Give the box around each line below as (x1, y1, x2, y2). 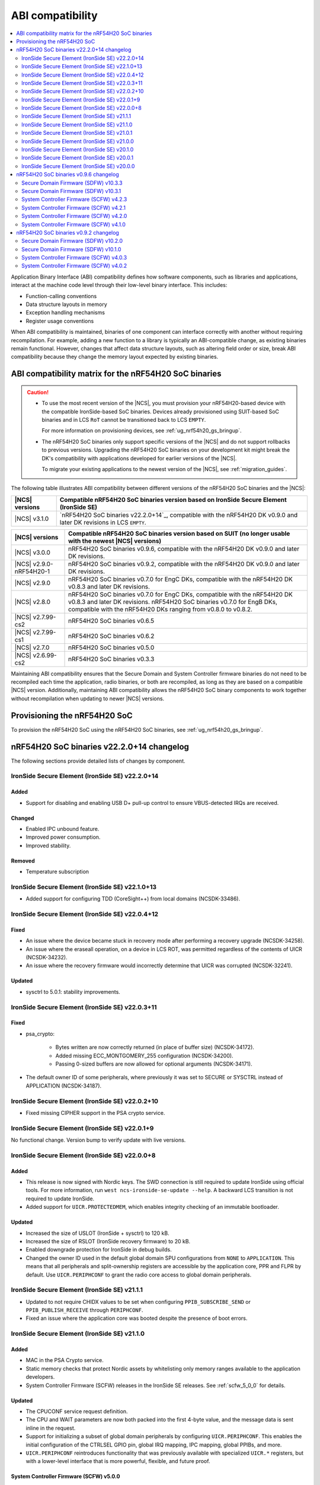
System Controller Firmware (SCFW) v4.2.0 (21, 213, 127, 220)
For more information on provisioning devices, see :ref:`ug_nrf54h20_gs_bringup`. (41, 427, 242, 434)
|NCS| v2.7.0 (14, 643, 50, 652)
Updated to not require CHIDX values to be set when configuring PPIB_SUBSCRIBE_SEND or (25, 1298, 251, 1305)
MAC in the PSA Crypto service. (25, 1357, 104, 1364)
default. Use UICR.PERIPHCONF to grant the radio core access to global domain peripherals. (25, 1271, 252, 1278)
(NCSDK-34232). (25, 954, 68, 961)
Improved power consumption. (25, 833, 101, 841)
